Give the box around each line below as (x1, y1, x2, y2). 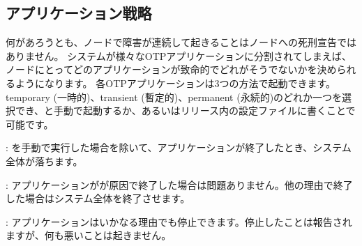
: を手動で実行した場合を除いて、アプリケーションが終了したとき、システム (6, 140, 352, 155)
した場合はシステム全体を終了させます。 (6, 191, 190, 206)
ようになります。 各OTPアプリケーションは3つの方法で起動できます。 (15, 75, 336, 90)
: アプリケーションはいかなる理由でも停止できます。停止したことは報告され (6, 214, 352, 229)
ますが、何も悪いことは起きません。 (6, 228, 172, 243)
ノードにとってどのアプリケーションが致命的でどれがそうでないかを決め (6, 62, 337, 77)
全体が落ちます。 (6, 153, 83, 168)
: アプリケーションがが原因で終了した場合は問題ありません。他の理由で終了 (6, 177, 353, 192)
